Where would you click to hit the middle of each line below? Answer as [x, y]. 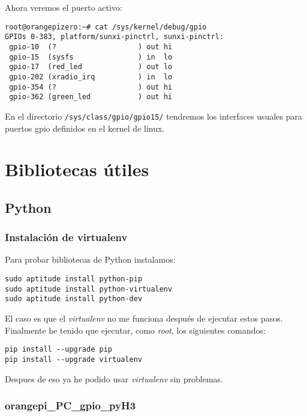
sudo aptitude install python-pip [74, 279]
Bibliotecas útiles [77, 169]
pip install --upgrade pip [58, 350]
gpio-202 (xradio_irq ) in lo [91, 77]
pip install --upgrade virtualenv [74, 359]
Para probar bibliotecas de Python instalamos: [90, 259]
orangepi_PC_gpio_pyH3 [70, 405]
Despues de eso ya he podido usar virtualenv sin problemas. [114, 378]
